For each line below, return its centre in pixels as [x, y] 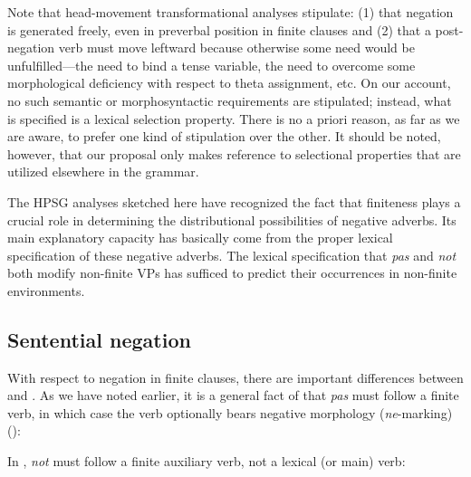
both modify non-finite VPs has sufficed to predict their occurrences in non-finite [232, 273]
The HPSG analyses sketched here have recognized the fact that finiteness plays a [234, 201]
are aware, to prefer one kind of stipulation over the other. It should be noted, [224, 136]
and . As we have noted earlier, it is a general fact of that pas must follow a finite [233, 395]
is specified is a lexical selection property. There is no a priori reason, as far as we [234, 118]
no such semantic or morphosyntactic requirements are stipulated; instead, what [230, 100]
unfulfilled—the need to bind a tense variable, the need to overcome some [211, 65]
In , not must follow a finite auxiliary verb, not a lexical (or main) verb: [207, 461]
